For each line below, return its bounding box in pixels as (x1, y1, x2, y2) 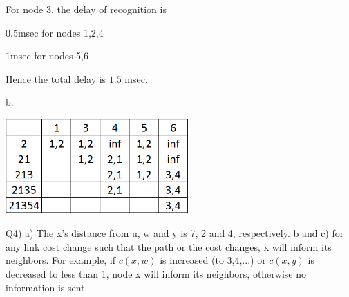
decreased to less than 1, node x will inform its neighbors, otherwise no (6, 267, 306, 281)
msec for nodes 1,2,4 (17, 25, 104, 39)
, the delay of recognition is (50, 2, 167, 16)
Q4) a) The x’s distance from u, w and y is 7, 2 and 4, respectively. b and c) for (6, 226, 344, 240)
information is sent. (6, 280, 88, 294)
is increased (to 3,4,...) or (160, 253, 266, 267)
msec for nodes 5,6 (10, 48, 88, 63)
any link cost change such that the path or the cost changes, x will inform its (6, 239, 332, 253)
